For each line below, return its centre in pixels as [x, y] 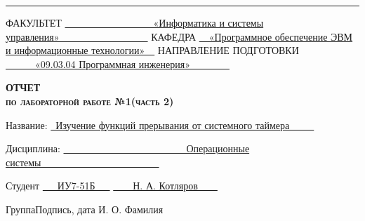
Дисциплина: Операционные [128, 148]
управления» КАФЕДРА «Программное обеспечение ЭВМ [179, 36]
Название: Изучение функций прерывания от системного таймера [148, 125]
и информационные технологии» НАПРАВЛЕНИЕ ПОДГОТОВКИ [152, 50]
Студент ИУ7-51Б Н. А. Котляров [102, 186]
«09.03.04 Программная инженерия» [112, 63]
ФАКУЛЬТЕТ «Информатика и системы [135, 22]
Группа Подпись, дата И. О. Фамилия [85, 209]
